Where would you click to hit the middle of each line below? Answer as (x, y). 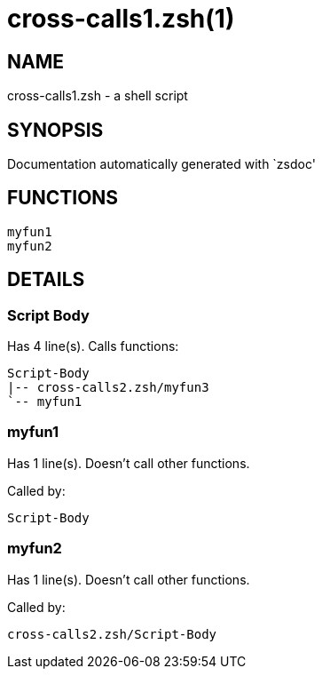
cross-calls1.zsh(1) (121, 19)
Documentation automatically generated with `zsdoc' (161, 164)
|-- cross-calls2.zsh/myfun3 (108, 388)
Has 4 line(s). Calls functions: (93, 346)
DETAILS (46, 280)
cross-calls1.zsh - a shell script (98, 96)
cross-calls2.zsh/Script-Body (112, 634)
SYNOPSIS (55, 130)
